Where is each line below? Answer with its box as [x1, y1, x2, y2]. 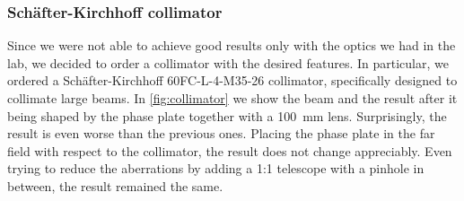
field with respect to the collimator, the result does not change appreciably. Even [7, 141, 452, 160]
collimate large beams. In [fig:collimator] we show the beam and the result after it [7, 89, 458, 107]
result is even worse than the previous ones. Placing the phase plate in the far [7, 124, 435, 143]
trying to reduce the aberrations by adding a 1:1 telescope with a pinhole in [7, 159, 425, 178]
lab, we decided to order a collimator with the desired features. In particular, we [7, 53, 449, 72]
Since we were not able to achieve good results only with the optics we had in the [7, 36, 456, 55]
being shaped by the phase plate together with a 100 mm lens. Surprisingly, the [7, 106, 447, 125]
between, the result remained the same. [7, 176, 223, 195]
